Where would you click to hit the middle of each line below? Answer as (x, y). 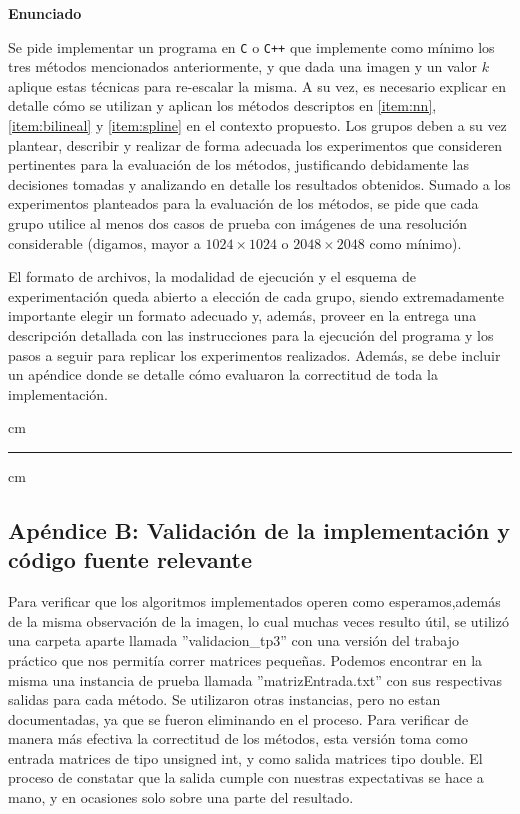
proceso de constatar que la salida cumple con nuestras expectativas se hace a (246, 777)
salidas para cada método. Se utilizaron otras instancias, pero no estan (224, 699)
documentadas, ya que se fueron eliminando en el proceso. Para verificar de (238, 718)
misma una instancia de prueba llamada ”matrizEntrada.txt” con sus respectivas (255, 679)
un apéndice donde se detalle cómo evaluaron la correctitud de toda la (223, 374)
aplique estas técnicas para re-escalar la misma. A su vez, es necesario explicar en (257, 85)
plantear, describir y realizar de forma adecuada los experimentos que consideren (255, 144)
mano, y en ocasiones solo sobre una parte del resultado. (181, 797)
